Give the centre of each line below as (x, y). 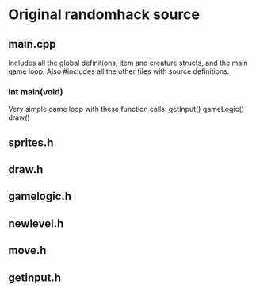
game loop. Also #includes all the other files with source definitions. (119, 71)
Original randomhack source (104, 15)
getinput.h (35, 277)
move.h (27, 250)
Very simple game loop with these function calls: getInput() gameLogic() (126, 109)
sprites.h (31, 142)
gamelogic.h (40, 196)
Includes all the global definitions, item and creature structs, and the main (128, 63)
